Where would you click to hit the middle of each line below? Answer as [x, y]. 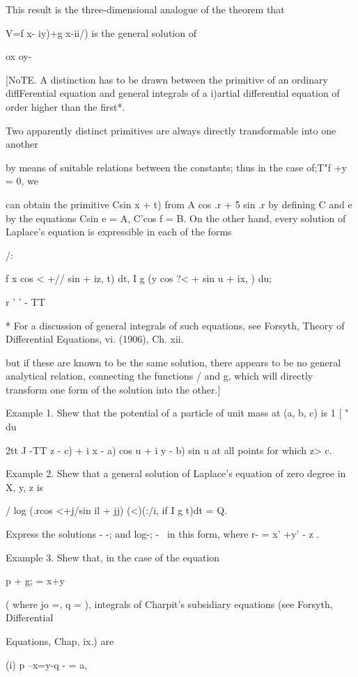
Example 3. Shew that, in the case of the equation [113, 557]
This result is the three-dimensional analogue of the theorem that [145, 9]
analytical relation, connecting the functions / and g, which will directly [159, 376]
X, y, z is [25, 487]
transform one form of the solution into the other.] [113, 389]
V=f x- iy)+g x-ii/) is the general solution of [101, 32]
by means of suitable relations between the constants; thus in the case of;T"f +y [176, 167]
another [22, 144]
